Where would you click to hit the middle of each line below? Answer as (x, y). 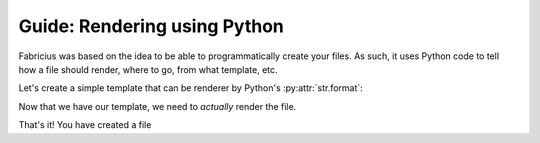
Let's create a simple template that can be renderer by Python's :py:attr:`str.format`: (191, 88)
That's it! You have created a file (85, 125)
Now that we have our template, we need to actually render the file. (157, 106)
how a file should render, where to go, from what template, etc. (148, 69)
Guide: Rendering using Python (151, 26)
